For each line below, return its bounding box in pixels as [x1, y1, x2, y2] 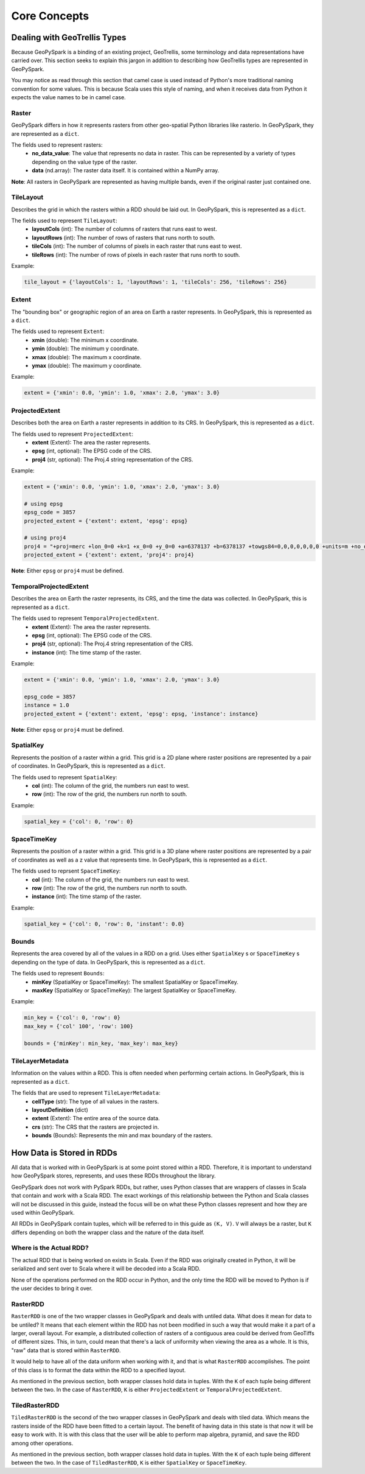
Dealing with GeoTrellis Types [11, 32, 127, 43]
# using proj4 [24, 535, 66, 541]
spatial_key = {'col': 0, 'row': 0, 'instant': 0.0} [24, 920, 185, 927]
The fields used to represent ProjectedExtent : [11, 430, 134, 438]
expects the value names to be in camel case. [11, 94, 126, 101]
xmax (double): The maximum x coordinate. [32, 353, 142, 360]
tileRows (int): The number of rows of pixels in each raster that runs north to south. [32, 251, 240, 258]
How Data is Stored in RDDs [11, 1148, 118, 1158]
